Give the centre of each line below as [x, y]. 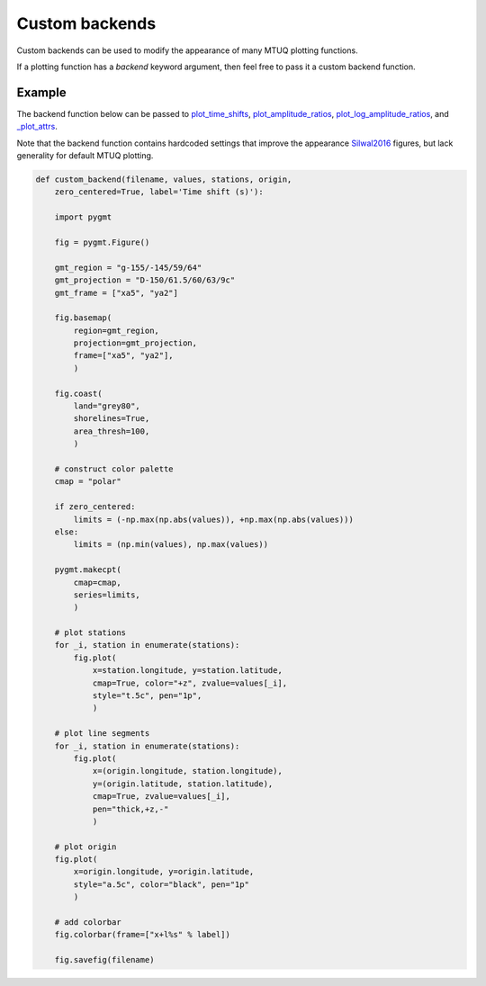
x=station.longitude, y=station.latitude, [187, 671]
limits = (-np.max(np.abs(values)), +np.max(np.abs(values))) [214, 519]
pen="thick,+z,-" [130, 809]
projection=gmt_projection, [135, 343]
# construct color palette [114, 469]
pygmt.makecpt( [88, 570]
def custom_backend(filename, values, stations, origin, [164, 179]
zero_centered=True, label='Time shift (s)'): [159, 192]
